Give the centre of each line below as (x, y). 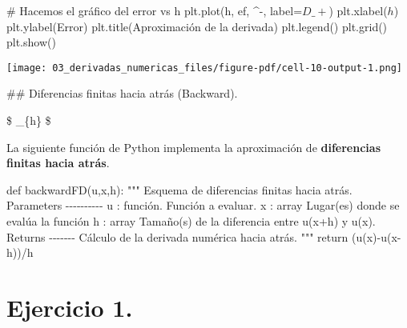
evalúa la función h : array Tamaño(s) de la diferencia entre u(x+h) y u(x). (191, 221)
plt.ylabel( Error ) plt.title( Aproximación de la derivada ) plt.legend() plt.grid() (197, 26)
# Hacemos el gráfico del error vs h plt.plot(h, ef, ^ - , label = (155, 10)
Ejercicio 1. (70, 307)
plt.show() (31, 42)
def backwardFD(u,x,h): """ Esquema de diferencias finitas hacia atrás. (179, 189)
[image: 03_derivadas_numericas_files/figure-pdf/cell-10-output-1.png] (204, 68)
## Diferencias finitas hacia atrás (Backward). (122, 93)
